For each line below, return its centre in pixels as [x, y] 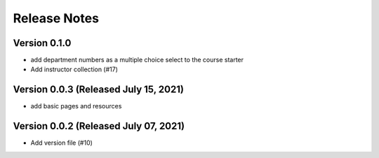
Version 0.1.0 [42, 43]
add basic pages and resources [76, 106]
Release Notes [56, 18]
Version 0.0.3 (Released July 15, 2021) [98, 90]
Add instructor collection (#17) [74, 69]
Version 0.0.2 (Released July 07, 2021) [99, 126]
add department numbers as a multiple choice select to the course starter [137, 60]
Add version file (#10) [61, 143]
